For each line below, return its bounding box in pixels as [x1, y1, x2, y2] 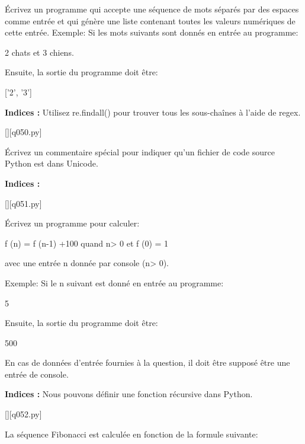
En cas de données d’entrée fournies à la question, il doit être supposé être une [5, 356, 290, 369]
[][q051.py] [5, 197, 42, 209]
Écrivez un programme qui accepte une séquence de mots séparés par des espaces [5, 3, 299, 15]
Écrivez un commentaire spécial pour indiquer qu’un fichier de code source [5, 145, 275, 158]
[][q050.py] [5, 126, 42, 138]
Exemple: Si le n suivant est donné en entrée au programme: [5, 276, 224, 289]
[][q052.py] [5, 408, 42, 420]
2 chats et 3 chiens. [5, 46, 74, 58]
